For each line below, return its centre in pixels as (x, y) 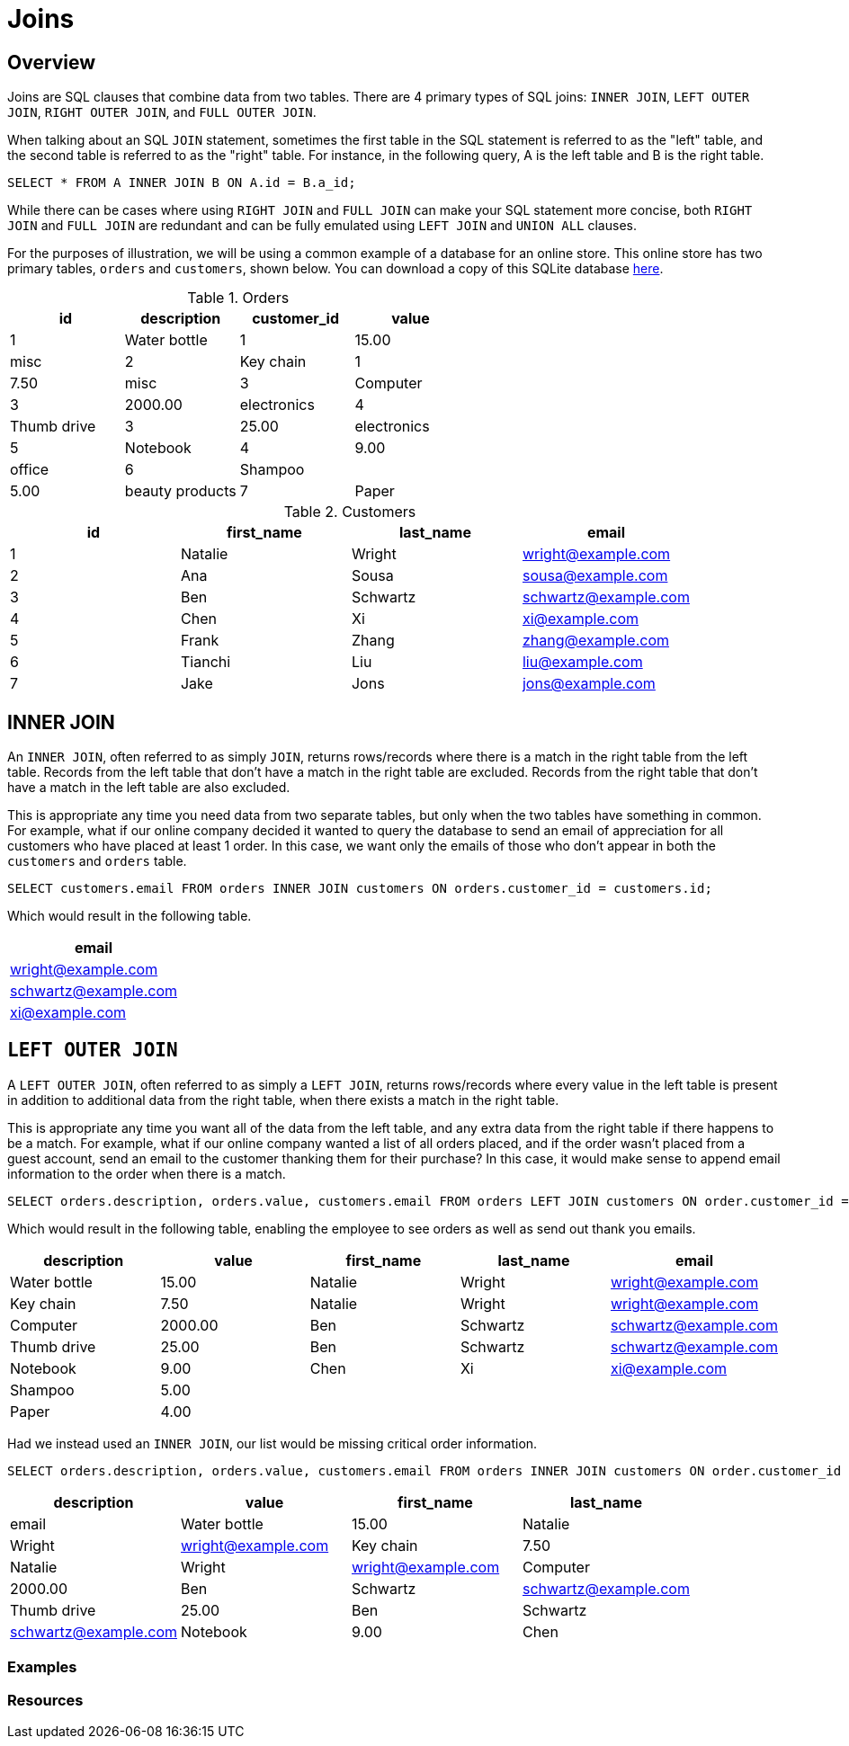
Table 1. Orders (238, 298)
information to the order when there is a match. (147, 1173)
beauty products (180, 491)
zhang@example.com (596, 641)
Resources (45, 1700)
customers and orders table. (97, 861)
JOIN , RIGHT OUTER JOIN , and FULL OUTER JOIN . (162, 112)
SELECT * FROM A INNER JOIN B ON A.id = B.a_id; (182, 183)
